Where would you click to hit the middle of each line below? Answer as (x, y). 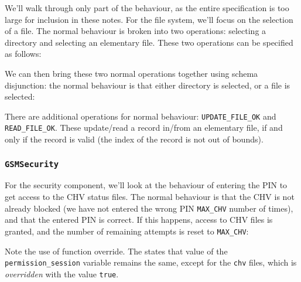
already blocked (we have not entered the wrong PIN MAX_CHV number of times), (149, 208)
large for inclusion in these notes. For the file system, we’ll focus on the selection (149, 19)
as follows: (23, 54)
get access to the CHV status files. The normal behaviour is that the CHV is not (150, 197)
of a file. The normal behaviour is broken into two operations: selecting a (136, 31)
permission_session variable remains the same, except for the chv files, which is (151, 262)
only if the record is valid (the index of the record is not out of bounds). (134, 139)
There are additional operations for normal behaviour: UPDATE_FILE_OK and (141, 116)
